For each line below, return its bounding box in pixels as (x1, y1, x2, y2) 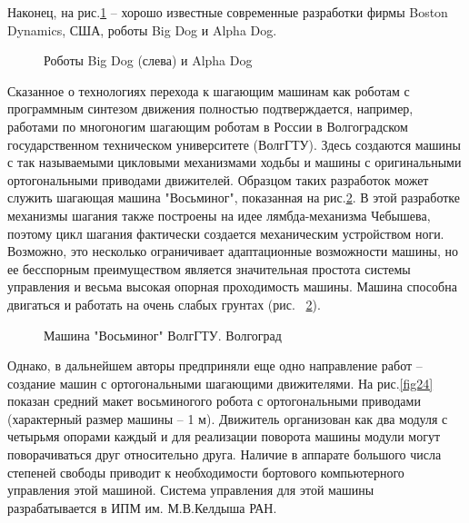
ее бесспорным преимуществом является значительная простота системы (7, 259, 411, 278)
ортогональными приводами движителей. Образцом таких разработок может (7, 170, 429, 189)
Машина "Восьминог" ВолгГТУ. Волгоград (44, 325, 282, 344)
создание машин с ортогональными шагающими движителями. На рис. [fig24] (7, 373, 434, 392)
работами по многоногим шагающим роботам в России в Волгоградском (7, 116, 408, 135)
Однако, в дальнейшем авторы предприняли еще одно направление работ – (7, 356, 423, 375)
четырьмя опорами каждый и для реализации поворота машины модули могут (7, 427, 441, 446)
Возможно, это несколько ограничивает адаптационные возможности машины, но (7, 242, 459, 261)
